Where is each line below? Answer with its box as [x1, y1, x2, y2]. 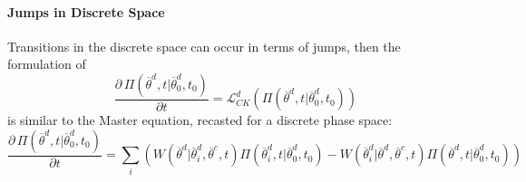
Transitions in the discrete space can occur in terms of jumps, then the [7, 36, 401, 55]
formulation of [7, 54, 86, 73]
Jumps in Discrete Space [7, 2, 165, 21]
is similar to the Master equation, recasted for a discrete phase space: [7, 110, 393, 129]
